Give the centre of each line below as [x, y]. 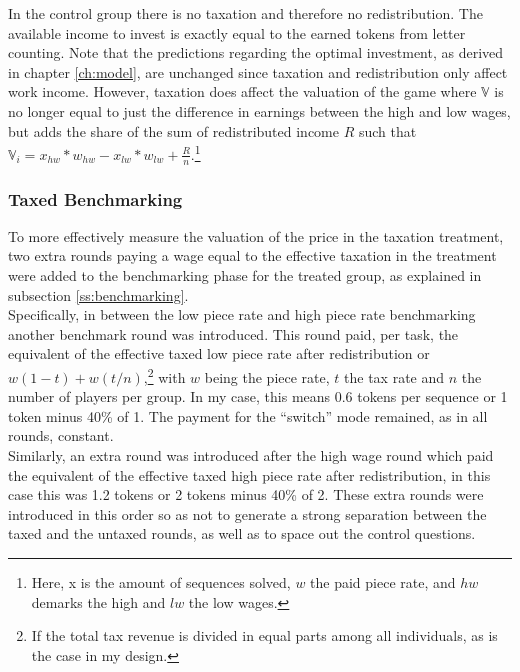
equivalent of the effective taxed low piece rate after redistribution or [219, 353]
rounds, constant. [61, 435]
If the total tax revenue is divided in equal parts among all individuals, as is [264, 635]
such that [387, 130]
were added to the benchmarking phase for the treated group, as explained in [245, 275]
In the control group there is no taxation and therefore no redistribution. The [245, 13]
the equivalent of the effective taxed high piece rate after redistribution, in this [249, 474]
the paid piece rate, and [383, 582]
